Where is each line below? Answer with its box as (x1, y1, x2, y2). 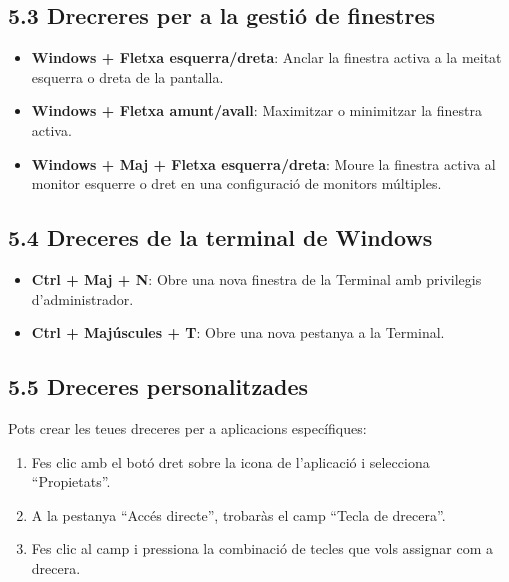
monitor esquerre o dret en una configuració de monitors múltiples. (31, 173, 442, 194)
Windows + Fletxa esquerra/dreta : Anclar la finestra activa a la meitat (31, 47, 502, 68)
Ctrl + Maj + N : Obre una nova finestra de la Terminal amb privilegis (31, 268, 482, 289)
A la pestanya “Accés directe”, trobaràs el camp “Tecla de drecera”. (31, 504, 446, 525)
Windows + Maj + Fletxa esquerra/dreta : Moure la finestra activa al (31, 153, 496, 174)
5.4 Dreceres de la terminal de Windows (8, 222, 433, 253)
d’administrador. (31, 288, 134, 309)
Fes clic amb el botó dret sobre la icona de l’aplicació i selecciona (31, 451, 430, 472)
